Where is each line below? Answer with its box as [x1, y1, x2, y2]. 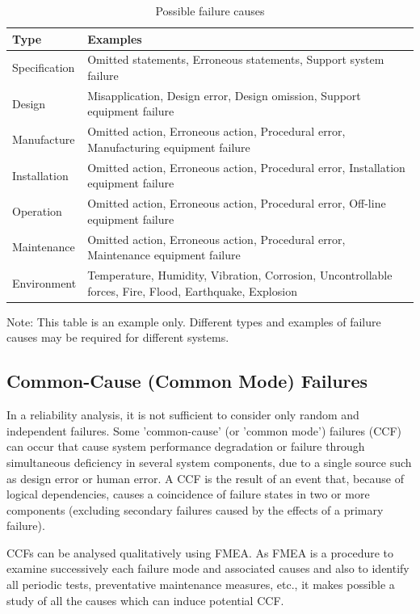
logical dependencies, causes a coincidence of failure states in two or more [6, 486, 370, 503]
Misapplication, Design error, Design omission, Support [87, 86, 361, 103]
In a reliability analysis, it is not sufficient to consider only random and [6, 406, 359, 423]
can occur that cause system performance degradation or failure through [6, 438, 365, 455]
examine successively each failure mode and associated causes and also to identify [6, 560, 409, 577]
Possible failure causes [155, 2, 265, 19]
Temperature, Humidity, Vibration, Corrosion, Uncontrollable [87, 267, 393, 284]
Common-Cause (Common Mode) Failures [6, 368, 368, 393]
